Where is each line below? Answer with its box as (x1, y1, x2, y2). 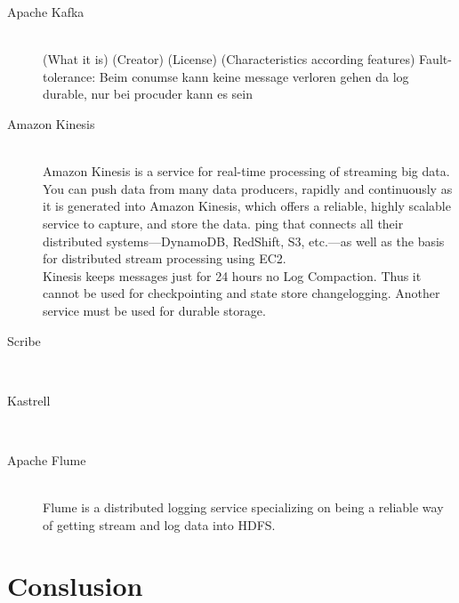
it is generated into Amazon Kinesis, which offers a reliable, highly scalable (43, 197, 451, 215)
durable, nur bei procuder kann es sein (43, 84, 254, 103)
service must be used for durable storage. (43, 301, 266, 319)
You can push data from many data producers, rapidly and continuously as (43, 179, 453, 197)
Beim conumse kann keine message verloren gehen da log (99, 67, 409, 85)
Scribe (7, 331, 41, 350)
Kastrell (7, 390, 51, 409)
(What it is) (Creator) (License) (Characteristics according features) (43, 50, 415, 68)
